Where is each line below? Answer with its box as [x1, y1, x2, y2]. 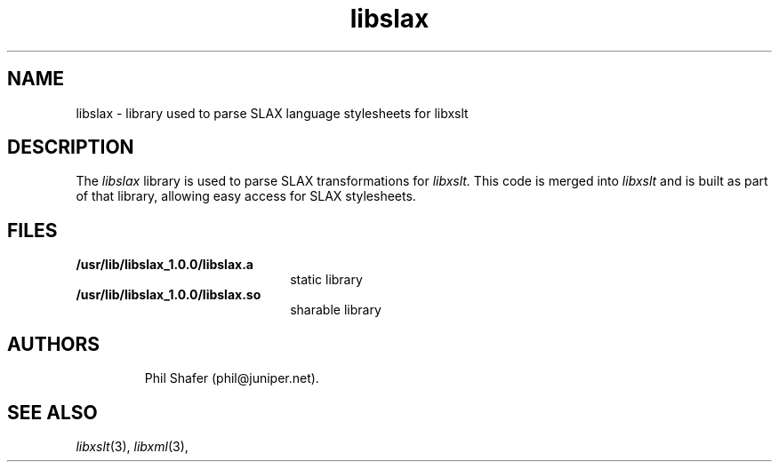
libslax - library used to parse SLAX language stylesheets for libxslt [76, 105, 469, 121]
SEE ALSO [7, 401, 98, 424]
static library [290, 272, 363, 288]
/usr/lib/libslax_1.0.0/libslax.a [76, 257, 253, 273]
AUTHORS [7, 332, 100, 355]
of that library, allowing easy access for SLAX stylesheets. [76, 188, 416, 204]
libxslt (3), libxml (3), [76, 438, 189, 454]
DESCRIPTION [7, 136, 134, 159]
